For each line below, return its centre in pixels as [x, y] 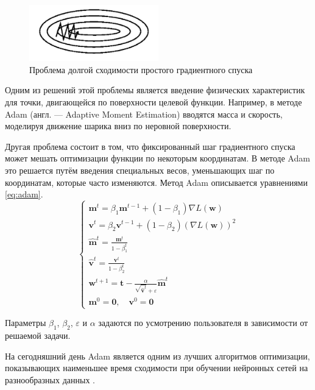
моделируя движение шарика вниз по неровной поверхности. [118, 126]
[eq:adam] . [24, 194]
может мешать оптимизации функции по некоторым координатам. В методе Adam [157, 158]
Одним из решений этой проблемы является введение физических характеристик [155, 90]
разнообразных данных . [50, 379]
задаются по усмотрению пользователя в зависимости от [203, 323]
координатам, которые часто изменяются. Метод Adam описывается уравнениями [156, 182]
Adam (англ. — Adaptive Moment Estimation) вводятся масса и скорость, [144, 114]
